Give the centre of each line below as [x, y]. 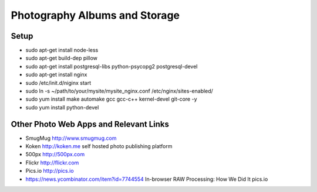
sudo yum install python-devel [62, 107]
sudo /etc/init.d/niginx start [58, 83]
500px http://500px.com [55, 155]
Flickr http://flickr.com [52, 162]
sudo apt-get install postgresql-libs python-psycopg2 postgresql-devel [112, 66]
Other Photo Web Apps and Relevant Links [90, 124]
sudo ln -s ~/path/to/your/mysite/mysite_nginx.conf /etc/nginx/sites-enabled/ [119, 91]
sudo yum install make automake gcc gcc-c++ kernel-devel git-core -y [111, 99]
